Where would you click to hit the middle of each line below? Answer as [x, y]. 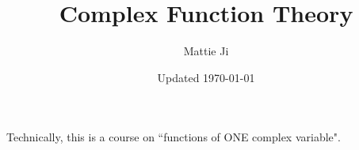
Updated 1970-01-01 [206, 77]
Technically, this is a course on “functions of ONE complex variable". [174, 137]
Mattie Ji [206, 51]
